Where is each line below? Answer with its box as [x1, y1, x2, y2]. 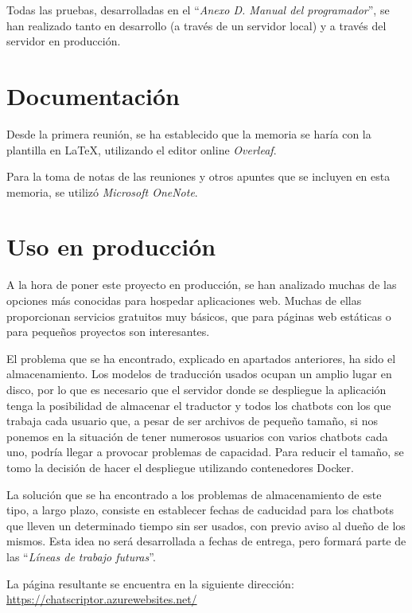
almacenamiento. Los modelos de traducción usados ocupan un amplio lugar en [6, 365, 392, 382]
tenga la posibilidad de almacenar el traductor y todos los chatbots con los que [6, 396, 391, 413]
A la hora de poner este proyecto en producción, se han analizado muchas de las [6, 276, 397, 293]
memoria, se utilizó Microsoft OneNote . [6, 183, 198, 200]
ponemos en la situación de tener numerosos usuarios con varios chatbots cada [6, 428, 388, 444]
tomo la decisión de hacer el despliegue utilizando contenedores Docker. [6, 459, 354, 475]
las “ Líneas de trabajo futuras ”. [6, 548, 156, 564]
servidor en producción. [6, 33, 121, 49]
